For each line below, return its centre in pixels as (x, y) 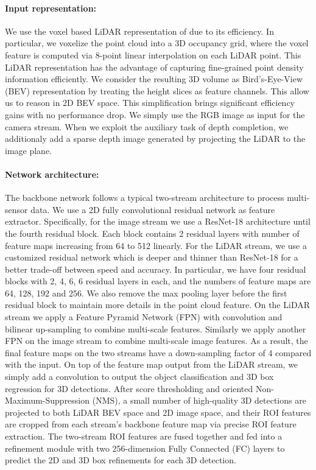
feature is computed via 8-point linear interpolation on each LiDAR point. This (153, 54)
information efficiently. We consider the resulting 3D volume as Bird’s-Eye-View (154, 79)
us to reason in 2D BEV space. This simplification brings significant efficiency (150, 103)
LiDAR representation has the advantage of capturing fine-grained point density (154, 67)
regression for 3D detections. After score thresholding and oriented (129, 388)
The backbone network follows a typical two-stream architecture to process (145, 198)
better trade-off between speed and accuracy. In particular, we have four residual (156, 269)
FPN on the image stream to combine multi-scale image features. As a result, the (156, 341)
